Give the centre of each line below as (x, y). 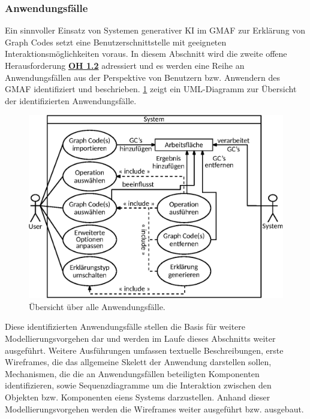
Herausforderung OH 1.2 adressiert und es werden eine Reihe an (125, 65)
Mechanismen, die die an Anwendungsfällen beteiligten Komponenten (132, 373)
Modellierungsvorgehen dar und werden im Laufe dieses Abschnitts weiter (140, 338)
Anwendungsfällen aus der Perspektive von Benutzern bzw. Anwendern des (142, 77)
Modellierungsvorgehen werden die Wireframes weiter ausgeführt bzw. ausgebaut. (154, 409)
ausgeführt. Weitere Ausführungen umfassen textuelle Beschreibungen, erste (144, 350)
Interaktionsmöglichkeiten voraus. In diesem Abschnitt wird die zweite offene (146, 54)
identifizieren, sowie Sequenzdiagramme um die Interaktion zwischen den (138, 385)
